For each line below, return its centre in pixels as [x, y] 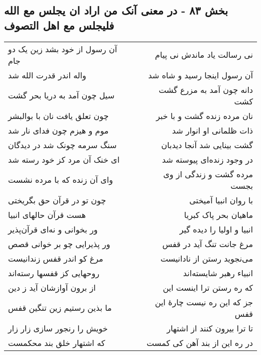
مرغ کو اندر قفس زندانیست [56, 258]
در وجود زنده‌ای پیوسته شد [207, 159]
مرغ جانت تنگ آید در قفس [208, 244]
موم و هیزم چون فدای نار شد [58, 130]
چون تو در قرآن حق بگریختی [57, 200]
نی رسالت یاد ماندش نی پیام [204, 55]
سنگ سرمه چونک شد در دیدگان [62, 145]
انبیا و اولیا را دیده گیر [216, 229]
